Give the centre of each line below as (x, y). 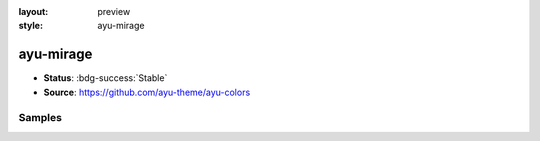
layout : (33, 11)
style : (31, 26)
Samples (40, 118)
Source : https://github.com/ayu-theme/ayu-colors (147, 92)
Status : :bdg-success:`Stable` (105, 78)
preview (114, 11)
